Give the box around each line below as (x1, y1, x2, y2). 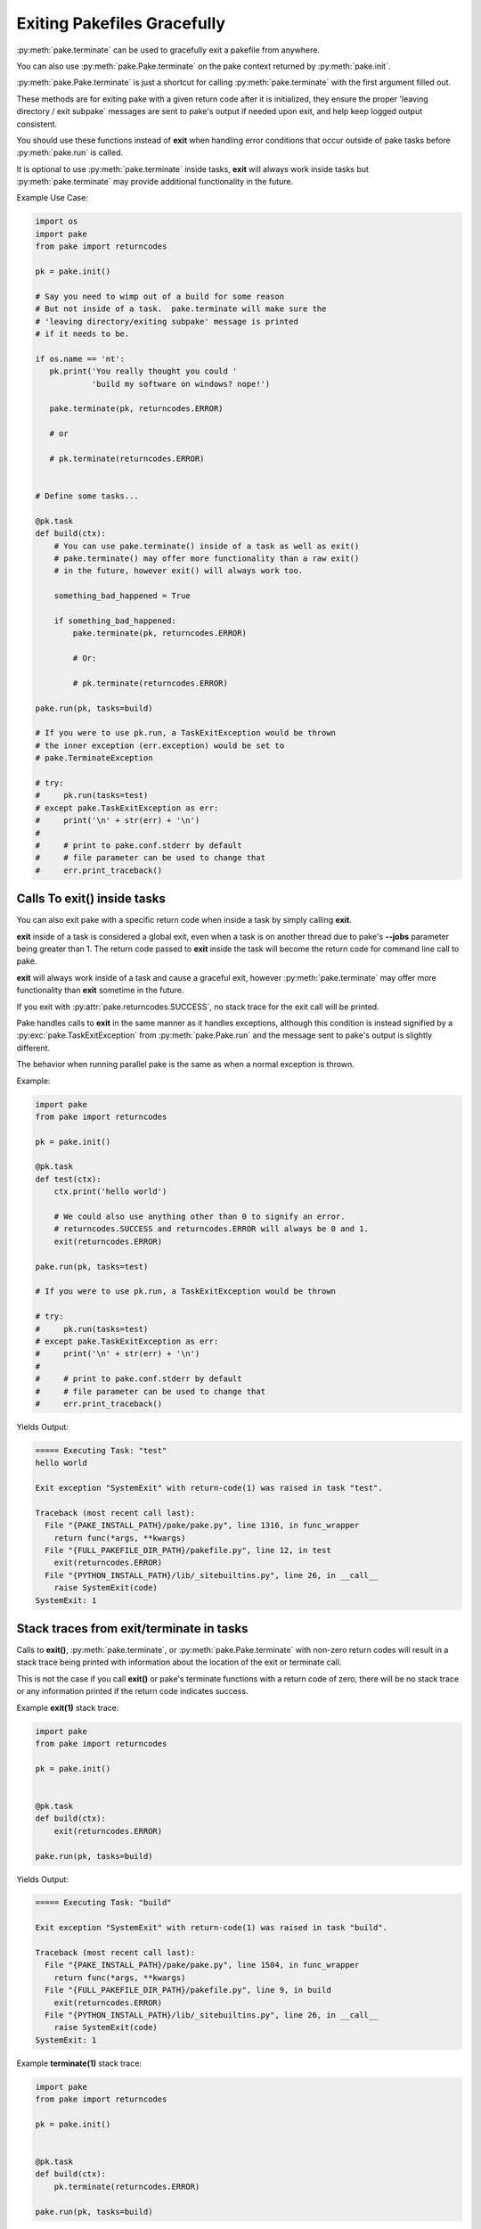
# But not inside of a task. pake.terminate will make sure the (35, 304, 327, 314)
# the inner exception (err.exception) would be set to (35, 740, 285, 751)
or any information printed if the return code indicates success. (16, 1686, 249, 1697)
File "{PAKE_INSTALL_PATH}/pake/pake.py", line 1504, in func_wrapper (45, 1960, 360, 1970)
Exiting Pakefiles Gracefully (16, 13, 226, 33)
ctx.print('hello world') (53, 1187, 167, 1197)
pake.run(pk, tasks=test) (35, 1262, 149, 1271)
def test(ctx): (35, 1173, 102, 1184)
